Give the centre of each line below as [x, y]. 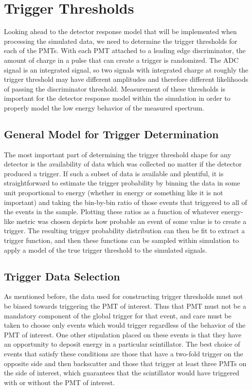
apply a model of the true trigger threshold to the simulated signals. [106, 250]
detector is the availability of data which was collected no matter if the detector [123, 164]
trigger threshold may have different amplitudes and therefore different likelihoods [126, 79]
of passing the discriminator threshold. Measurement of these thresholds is [115, 88]
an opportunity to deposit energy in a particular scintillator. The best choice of [122, 344]
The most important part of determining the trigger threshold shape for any [117, 154]
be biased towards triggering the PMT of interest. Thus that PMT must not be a [125, 306]
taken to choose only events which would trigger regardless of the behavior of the [125, 325]
